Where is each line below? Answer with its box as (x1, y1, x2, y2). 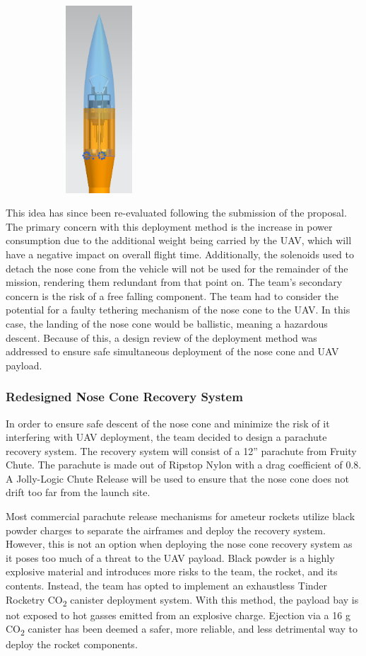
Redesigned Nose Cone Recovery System (6, 388, 243, 405)
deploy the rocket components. (6, 637, 138, 652)
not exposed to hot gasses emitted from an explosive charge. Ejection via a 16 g (6, 607, 350, 622)
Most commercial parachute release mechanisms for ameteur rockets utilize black (6, 509, 355, 524)
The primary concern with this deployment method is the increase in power (6, 219, 333, 234)
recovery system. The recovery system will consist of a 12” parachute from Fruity (6, 443, 357, 458)
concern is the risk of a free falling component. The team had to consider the (6, 288, 338, 303)
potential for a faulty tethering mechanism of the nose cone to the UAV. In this (6, 302, 350, 317)
